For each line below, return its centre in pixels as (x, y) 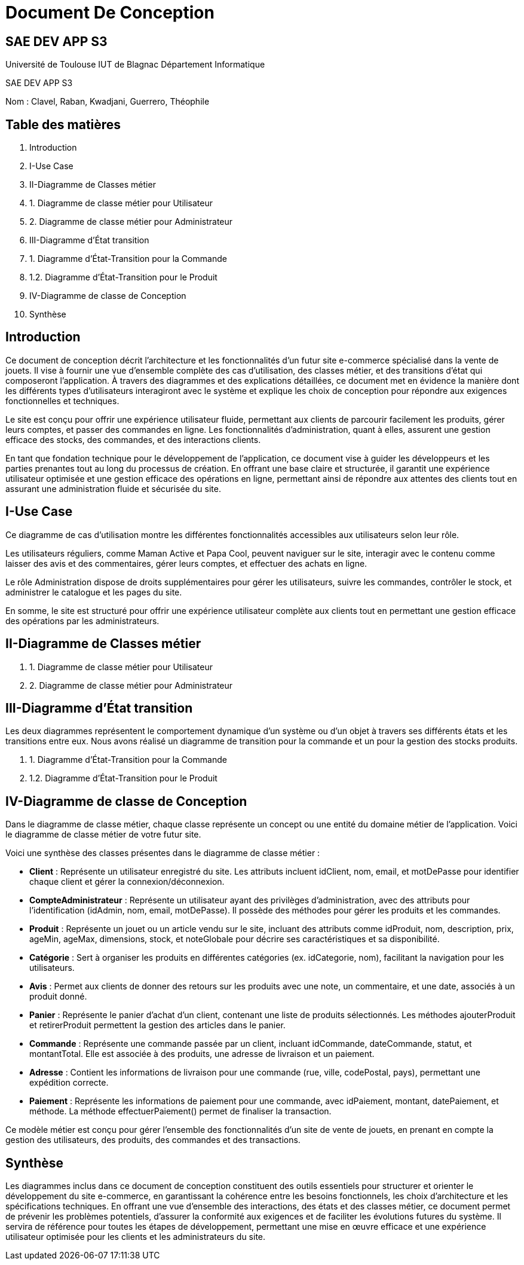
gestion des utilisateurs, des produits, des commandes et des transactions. (153, 1140)
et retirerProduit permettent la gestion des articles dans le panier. (157, 1025)
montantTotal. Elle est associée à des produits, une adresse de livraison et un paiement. (202, 1054)
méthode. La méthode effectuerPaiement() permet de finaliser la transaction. (180, 1111)
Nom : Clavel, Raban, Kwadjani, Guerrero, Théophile (108, 102)
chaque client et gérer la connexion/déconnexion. (127, 882)
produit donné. (58, 997)
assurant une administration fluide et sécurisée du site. (113, 488)
